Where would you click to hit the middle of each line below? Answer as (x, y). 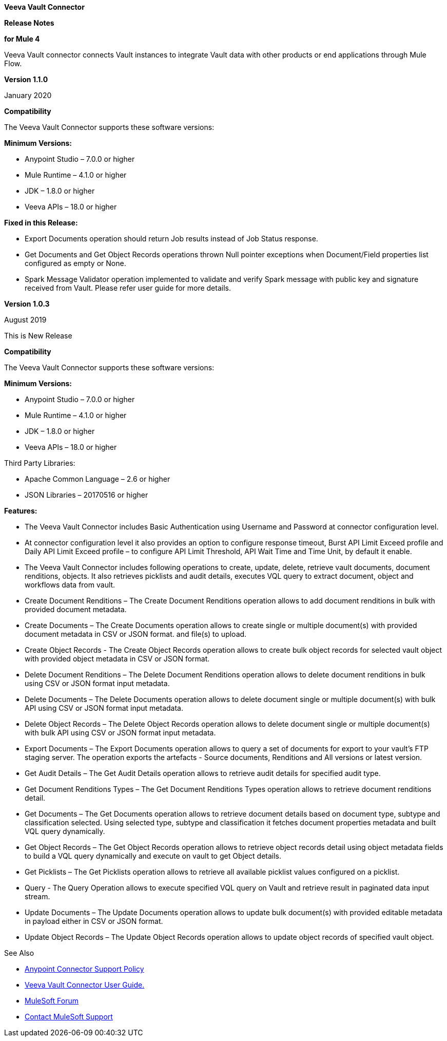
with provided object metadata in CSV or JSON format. (117, 659)
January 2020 (28, 95)
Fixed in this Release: (41, 223)
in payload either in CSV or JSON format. (94, 921)
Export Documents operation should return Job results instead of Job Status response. (171, 239)
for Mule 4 (22, 39)
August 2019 (25, 320)
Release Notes (29, 23)
